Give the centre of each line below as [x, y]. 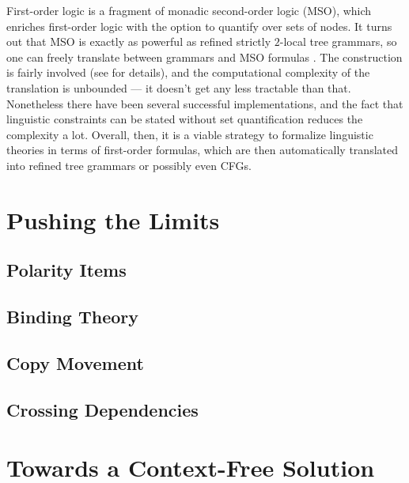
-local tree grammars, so [338, 42]
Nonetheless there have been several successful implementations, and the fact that [205, 103]
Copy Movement [75, 362]
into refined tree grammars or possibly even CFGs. [129, 165]
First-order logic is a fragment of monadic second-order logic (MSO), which [189, 10]
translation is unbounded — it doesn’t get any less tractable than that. [179, 87]
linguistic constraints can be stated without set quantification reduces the [185, 119]
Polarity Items [66, 270]
